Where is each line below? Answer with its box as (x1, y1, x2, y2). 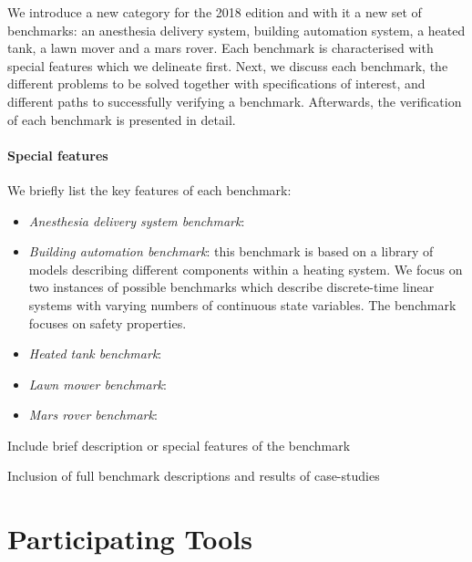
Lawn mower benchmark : (28, 374, 167, 393)
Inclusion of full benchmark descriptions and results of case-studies (7, 466, 380, 485)
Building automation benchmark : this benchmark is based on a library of (28, 242, 434, 261)
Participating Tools (7, 520, 252, 557)
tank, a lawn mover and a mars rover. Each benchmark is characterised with (7, 38, 434, 57)
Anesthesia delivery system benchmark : (28, 211, 245, 230)
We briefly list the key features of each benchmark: (7, 180, 292, 199)
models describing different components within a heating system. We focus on (28, 259, 463, 278)
